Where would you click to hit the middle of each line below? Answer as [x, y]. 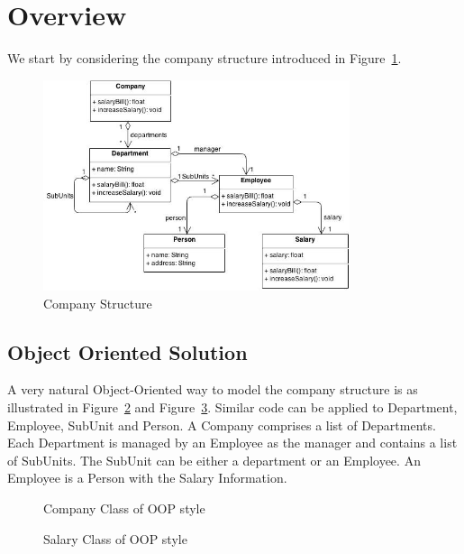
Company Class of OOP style [124, 508]
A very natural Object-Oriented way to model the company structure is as [213, 389]
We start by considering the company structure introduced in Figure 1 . [205, 58]
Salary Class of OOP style [115, 538]
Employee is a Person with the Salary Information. [147, 478]
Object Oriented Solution [127, 351]
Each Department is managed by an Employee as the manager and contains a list [232, 443]
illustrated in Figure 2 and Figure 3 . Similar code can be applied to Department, [232, 407]
